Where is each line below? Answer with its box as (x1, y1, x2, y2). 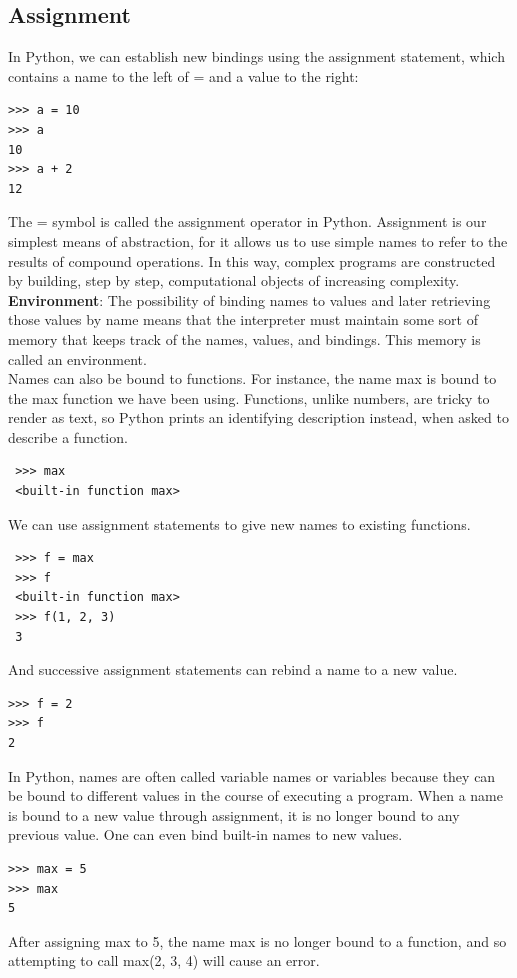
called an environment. (8, 348, 147, 369)
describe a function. (8, 426, 128, 447)
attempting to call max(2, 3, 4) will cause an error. (8, 950, 320, 971)
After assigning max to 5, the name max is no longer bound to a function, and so (8, 930, 507, 951)
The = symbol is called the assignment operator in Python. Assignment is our (8, 211, 487, 232)
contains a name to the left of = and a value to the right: (8, 65, 359, 86)
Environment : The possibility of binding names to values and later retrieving (8, 289, 491, 310)
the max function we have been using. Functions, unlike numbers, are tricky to (8, 387, 490, 408)
